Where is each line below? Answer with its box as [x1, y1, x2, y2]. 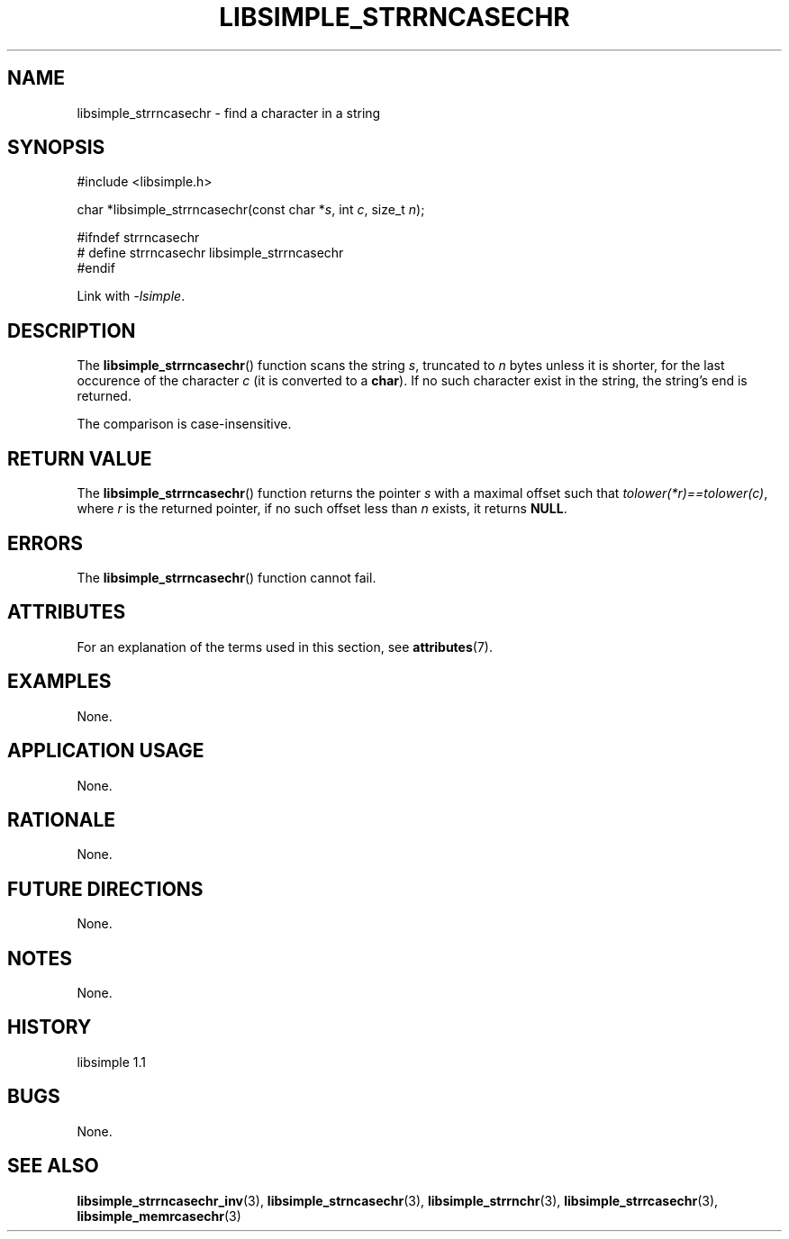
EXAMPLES [7, 670, 112, 693]
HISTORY [7, 1016, 92, 1039]
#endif [77, 260, 115, 276]
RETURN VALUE [7, 447, 152, 470]
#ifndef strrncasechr [77, 230, 200, 246]
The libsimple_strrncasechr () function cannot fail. [77, 569, 376, 585]
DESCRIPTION [7, 319, 136, 342]
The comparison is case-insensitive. [77, 416, 292, 432]
